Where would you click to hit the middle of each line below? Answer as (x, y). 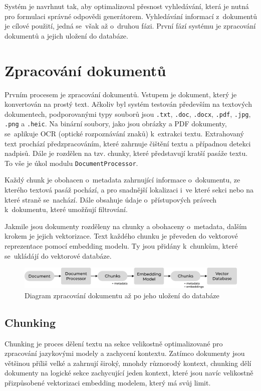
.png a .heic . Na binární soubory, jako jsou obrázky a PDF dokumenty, (116, 124)
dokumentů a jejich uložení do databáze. (66, 35)
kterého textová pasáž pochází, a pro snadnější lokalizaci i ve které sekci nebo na (129, 190)
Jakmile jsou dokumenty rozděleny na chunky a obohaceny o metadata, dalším (126, 226)
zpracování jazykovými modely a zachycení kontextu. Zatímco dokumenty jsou (125, 353)
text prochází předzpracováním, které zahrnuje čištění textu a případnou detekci (128, 143)
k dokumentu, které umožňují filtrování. (66, 209)
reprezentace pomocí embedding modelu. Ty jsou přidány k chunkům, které (121, 246)
